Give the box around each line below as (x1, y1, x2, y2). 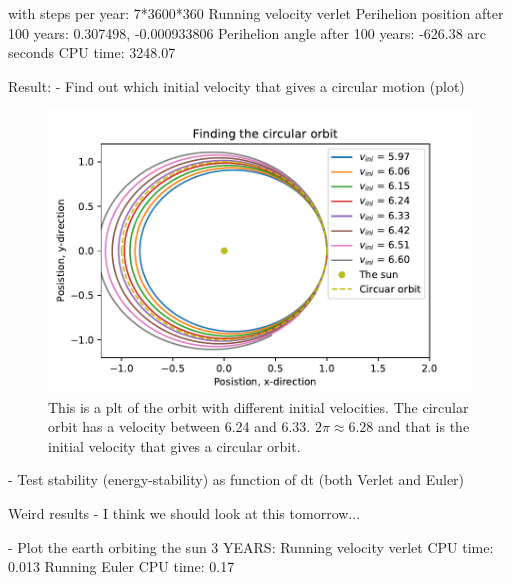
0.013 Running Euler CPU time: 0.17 (8, 556, 235, 577)
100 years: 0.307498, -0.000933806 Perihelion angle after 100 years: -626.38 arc (8, 22, 487, 43)
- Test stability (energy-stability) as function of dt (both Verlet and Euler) (8, 469, 465, 490)
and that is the (378, 416, 470, 437)
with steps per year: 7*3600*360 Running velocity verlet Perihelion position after (8, 3, 504, 23)
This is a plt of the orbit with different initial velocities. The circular (48, 396, 469, 417)
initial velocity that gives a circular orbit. (48, 435, 301, 456)
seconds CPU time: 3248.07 (8, 42, 176, 63)
